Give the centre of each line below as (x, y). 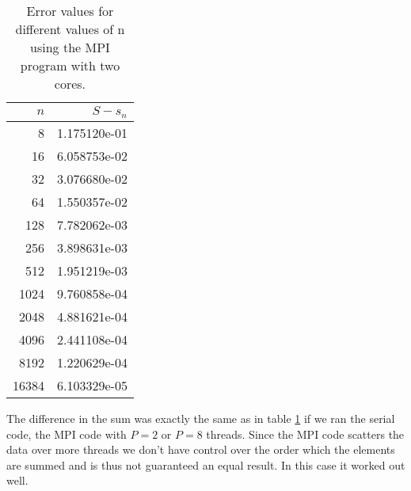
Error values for (70, 11)
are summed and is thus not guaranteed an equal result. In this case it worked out (206, 464)
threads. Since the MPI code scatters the (305, 434)
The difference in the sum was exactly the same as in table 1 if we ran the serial (201, 418)
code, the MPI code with (67, 434)
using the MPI (70, 47)
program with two (70, 65)
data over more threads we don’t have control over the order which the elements (201, 449)
